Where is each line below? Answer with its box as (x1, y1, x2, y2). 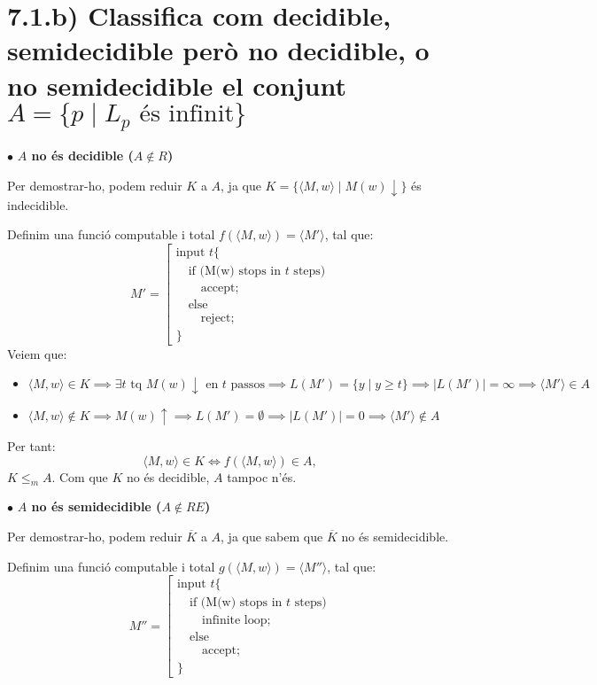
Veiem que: (7, 344, 67, 362)
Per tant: (7, 436, 56, 455)
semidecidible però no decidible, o (7, 32, 430, 68)
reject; (200, 311, 235, 324)
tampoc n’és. (227, 467, 297, 486)
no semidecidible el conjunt (7, 66, 346, 103)
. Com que (51, 467, 108, 486)
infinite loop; (202, 614, 271, 627)
